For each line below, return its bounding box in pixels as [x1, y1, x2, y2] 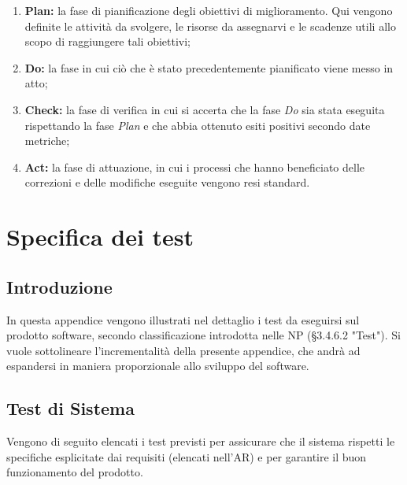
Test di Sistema [6, 396, 135, 420]
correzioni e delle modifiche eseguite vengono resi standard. [24, 174, 310, 191]
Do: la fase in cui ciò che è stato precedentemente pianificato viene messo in [24, 59, 394, 76]
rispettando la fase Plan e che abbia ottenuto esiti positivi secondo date [24, 117, 371, 133]
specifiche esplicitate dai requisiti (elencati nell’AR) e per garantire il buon [6, 448, 367, 465]
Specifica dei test [6, 220, 194, 253]
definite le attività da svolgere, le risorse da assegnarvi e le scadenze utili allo [24, 17, 396, 34]
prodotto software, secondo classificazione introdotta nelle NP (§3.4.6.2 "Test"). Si [6, 327, 401, 343]
